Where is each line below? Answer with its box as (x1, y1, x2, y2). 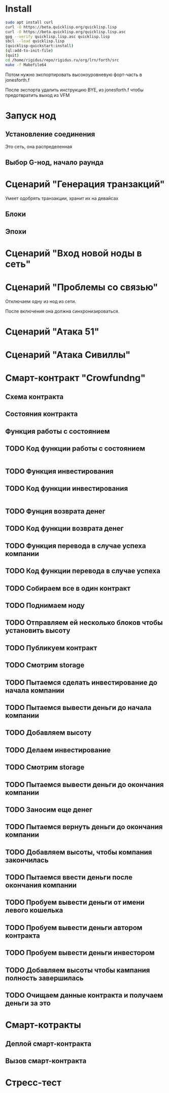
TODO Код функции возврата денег (5, 524, 124, 533)
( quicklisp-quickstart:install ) (5, 44, 74, 49)
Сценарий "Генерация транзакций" (5, 179, 165, 190)
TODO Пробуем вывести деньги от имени (5, 898, 145, 907)
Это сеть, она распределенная (5, 143, 73, 150)
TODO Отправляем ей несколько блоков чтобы (5, 619, 163, 627)
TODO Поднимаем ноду (5, 601, 85, 610)
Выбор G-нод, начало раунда (5, 158, 104, 167)
